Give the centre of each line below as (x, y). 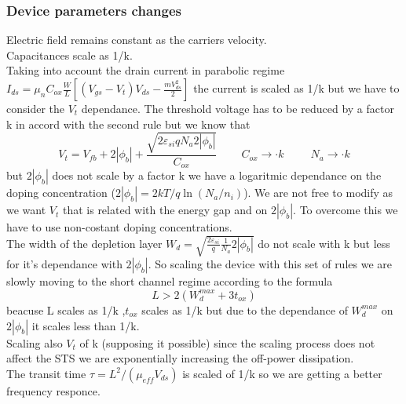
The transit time (46, 373)
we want (26, 210)
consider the (36, 108)
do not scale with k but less (324, 243)
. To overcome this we (346, 210)
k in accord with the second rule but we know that (128, 124)
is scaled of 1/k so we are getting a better (282, 373)
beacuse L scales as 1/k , (66, 309)
